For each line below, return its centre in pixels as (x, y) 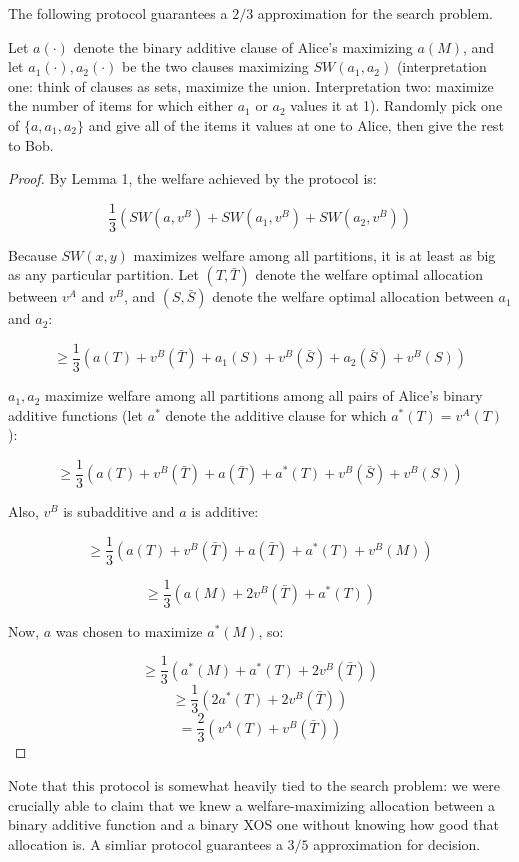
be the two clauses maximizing (215, 66)
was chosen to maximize (129, 630)
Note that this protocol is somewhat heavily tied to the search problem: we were (254, 785)
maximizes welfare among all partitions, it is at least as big (314, 254)
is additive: (225, 510)
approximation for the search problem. (375, 13)
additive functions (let (76, 414)
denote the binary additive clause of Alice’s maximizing (243, 46)
